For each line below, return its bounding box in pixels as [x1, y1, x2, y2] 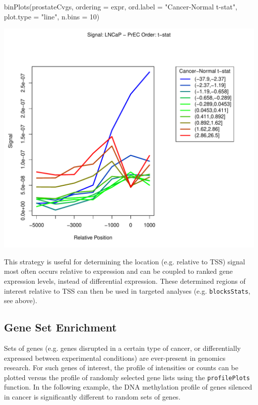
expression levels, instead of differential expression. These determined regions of [4, 275, 246, 286]
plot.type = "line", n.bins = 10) [4, 11, 100, 21]
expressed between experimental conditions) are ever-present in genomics [4, 352, 226, 363]
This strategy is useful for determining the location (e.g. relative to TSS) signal [4, 256, 245, 266]
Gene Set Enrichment [4, 320, 117, 335]
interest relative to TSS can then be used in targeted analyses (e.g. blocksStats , [4, 285, 251, 296]
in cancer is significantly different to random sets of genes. [4, 392, 181, 402]
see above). [4, 295, 37, 306]
